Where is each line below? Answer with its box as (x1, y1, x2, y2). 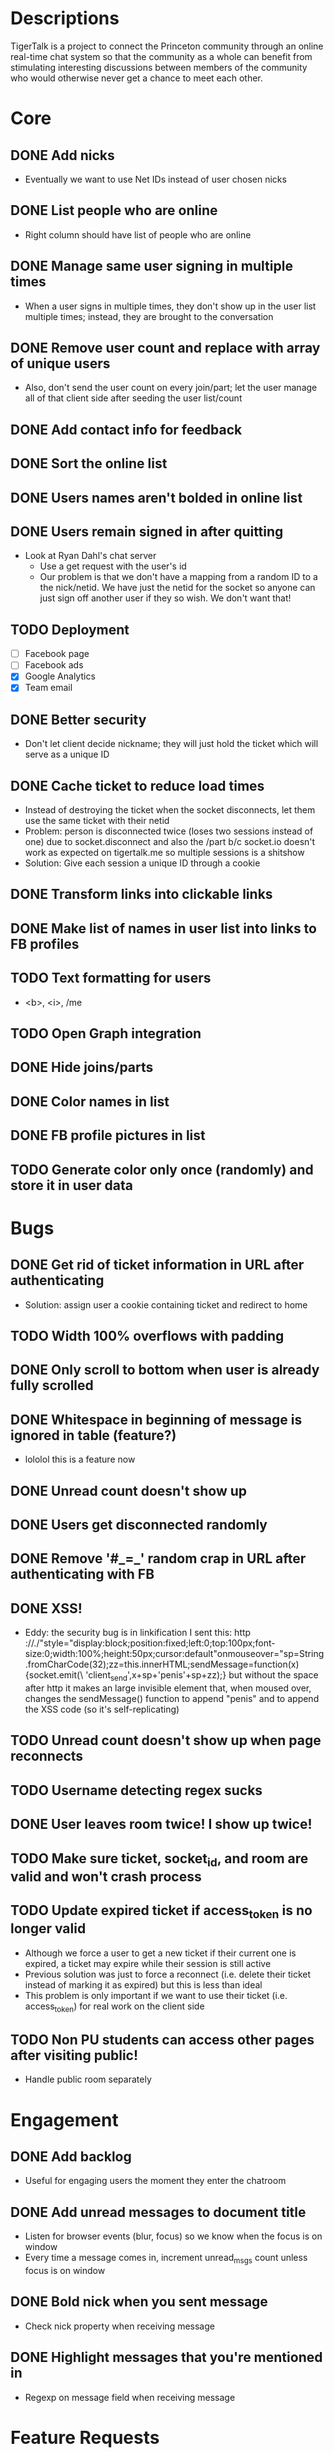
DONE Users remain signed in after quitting (10, 523, 284, 540)
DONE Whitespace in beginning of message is (10, 1411, 303, 1428)
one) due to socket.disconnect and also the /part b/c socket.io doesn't (24, 836, 316, 848)
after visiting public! (10, 2047, 139, 2064)
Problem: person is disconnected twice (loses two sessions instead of (24, 825, 314, 837)
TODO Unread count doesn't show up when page (10, 1732, 322, 1749)
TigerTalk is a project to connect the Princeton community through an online (10, 40, 324, 52)
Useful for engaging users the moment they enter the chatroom (24, 2175, 287, 2187)
